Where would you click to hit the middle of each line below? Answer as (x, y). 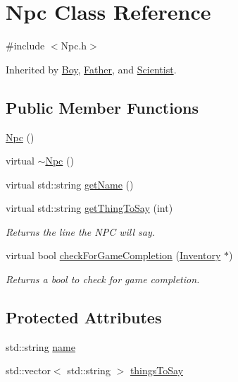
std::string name (40, 346)
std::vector (28, 370)
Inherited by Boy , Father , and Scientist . (91, 69)
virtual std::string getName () (70, 184)
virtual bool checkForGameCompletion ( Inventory (113, 255)
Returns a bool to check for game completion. (103, 279)
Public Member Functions (102, 107)
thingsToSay (157, 370)
